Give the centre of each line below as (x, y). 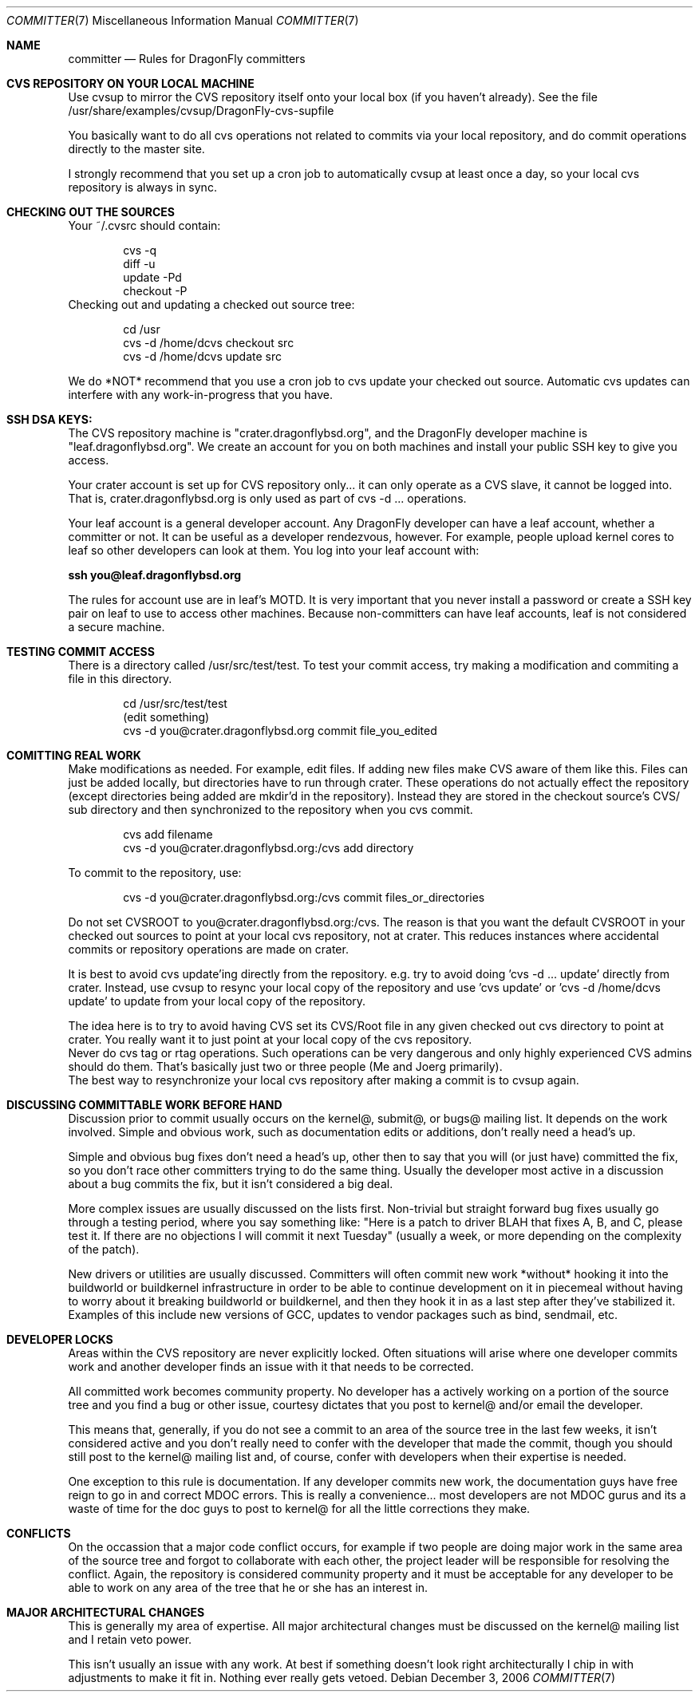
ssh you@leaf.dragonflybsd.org (155, 575)
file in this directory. (120, 679)
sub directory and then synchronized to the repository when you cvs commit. (271, 810)
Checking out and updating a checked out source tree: (211, 304)
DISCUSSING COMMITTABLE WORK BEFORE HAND (144, 1105)
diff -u (139, 264)
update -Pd (152, 277)
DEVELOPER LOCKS (60, 1339)
